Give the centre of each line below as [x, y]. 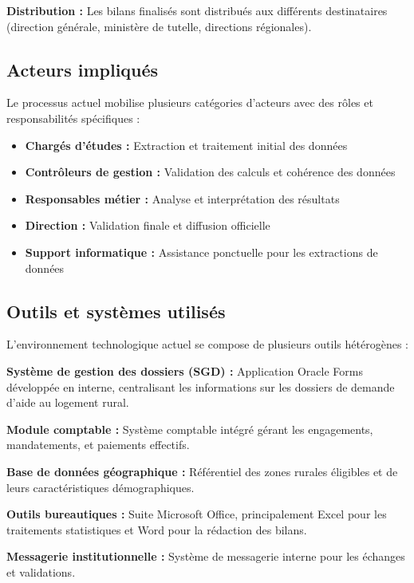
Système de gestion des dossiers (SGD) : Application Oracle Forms [185, 370]
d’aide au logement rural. [68, 402]
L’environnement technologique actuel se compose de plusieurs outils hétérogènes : [207, 344]
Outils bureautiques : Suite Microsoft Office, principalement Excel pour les [197, 514]
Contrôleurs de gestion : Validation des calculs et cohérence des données [210, 172]
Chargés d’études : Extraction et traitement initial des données [186, 145]
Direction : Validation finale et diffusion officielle [148, 225]
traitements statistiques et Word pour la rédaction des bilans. [157, 529]
